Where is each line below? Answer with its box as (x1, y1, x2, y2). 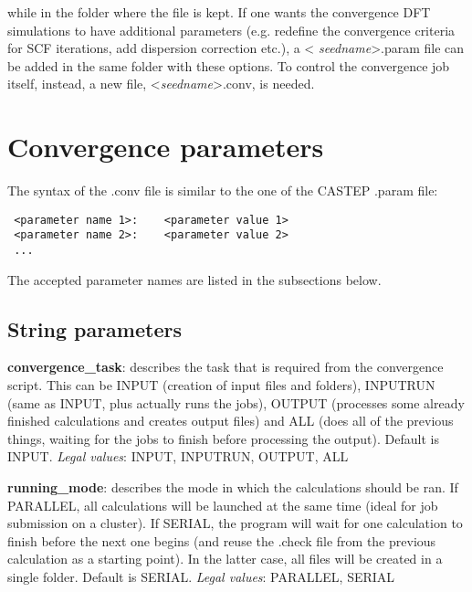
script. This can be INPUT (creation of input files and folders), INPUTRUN (7, 375, 435, 395)
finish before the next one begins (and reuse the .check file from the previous (7, 531, 436, 550)
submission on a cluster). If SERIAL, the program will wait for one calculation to (7, 513, 463, 533)
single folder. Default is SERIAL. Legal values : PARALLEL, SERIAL (7, 566, 395, 586)
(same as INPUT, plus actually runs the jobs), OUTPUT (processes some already (7, 393, 465, 412)
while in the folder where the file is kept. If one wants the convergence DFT (7, 3, 431, 21)
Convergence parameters (7, 128, 324, 165)
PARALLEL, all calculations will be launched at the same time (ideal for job (7, 495, 438, 514)
